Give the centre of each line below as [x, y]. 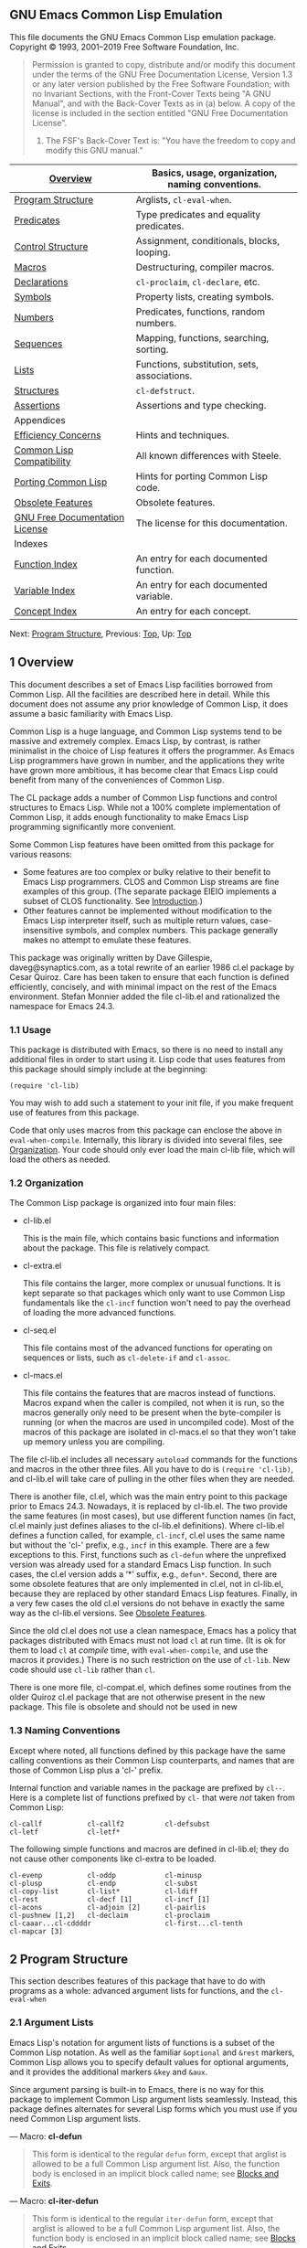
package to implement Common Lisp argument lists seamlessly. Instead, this [153, 2099]
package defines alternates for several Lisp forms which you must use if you [153, 2109]
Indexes [31, 543]
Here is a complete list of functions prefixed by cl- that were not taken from [152, 1797]
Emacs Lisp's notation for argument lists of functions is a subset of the [143, 2042]
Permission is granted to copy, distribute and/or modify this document [164, 64]
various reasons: [41, 854]
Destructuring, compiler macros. [205, 267]
